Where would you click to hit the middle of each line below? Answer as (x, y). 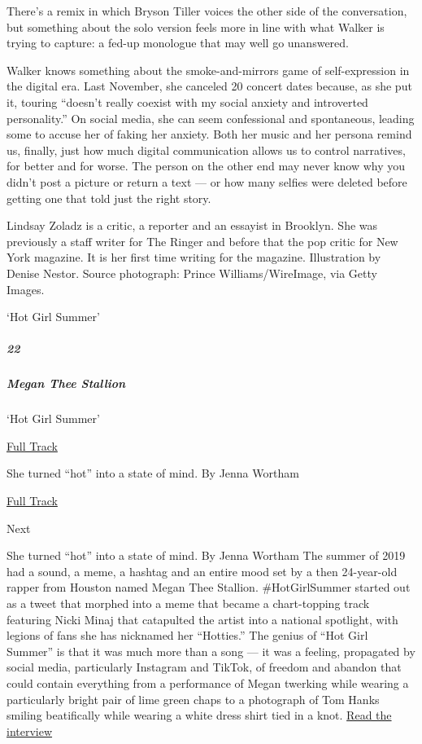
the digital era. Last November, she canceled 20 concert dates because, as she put (209, 86)
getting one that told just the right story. (109, 198)
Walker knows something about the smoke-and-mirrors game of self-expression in (208, 70)
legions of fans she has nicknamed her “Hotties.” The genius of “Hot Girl (187, 635)
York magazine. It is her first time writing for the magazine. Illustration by (194, 257)
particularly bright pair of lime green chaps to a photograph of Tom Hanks (193, 699)
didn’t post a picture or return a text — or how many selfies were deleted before (207, 181)
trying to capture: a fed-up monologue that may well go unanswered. (178, 43)
